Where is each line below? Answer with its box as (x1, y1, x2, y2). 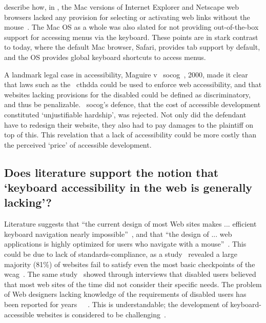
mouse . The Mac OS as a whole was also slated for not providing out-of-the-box (4, 22, 259, 32)
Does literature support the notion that (4, 164, 219, 180)
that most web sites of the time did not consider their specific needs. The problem (4, 278, 262, 289)
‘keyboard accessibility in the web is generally (4, 179, 253, 195)
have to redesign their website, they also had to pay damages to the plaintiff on (4, 119, 254, 130)
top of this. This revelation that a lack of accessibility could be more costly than (4, 129, 257, 140)
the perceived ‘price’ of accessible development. (4, 139, 152, 150)
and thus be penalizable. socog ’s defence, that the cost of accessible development (4, 99, 261, 110)
